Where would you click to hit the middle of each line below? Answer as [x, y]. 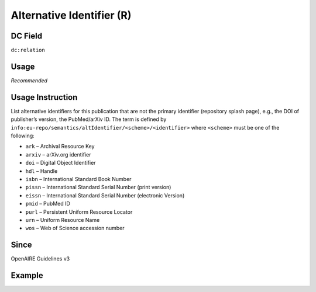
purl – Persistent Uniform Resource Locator [79, 212]
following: [23, 136]
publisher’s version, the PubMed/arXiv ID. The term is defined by [89, 119]
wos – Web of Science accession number [75, 228]
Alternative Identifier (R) [71, 15]
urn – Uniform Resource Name [63, 220]
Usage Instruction [44, 97]
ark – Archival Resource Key [60, 147]
